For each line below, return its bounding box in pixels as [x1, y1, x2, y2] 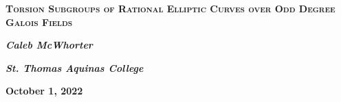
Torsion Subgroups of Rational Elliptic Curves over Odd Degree [5, 1, 335, 15]
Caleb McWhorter [5, 38, 93, 52]
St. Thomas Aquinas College [5, 60, 144, 75]
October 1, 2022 [5, 84, 83, 98]
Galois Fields [5, 14, 73, 29]
